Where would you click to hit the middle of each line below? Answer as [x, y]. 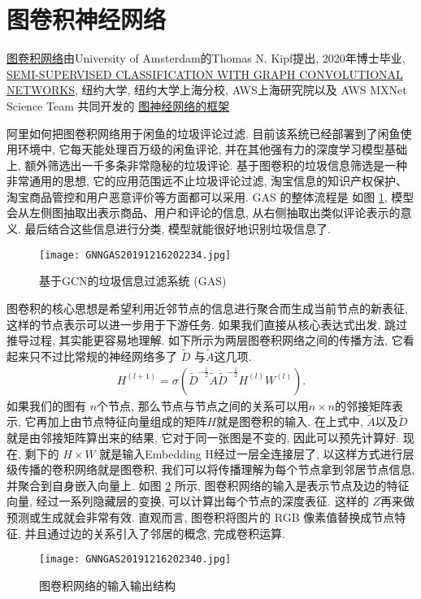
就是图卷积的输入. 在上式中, [290, 421]
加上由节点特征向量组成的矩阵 [127, 421]
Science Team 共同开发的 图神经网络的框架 [118, 105]
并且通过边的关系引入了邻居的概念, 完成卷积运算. [155, 533]
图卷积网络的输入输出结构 [107, 585]
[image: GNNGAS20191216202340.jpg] [135, 560]
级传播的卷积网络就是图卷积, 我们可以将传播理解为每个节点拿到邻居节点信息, [211, 469]
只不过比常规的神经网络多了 [103, 356]
